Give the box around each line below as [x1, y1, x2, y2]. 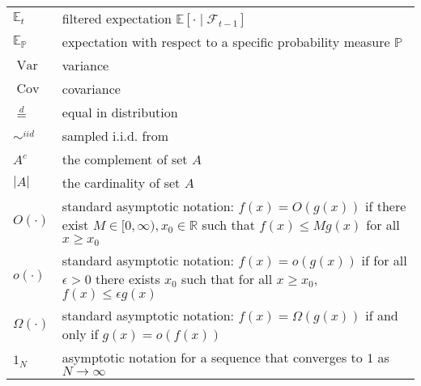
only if [62, 324, 99, 343]
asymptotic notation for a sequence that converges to [62, 347, 363, 367]
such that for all [181, 269, 273, 288]
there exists [95, 269, 160, 288]
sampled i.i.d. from [62, 126, 169, 145]
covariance [62, 79, 121, 98]
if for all [361, 250, 407, 269]
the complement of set [62, 150, 188, 168]
